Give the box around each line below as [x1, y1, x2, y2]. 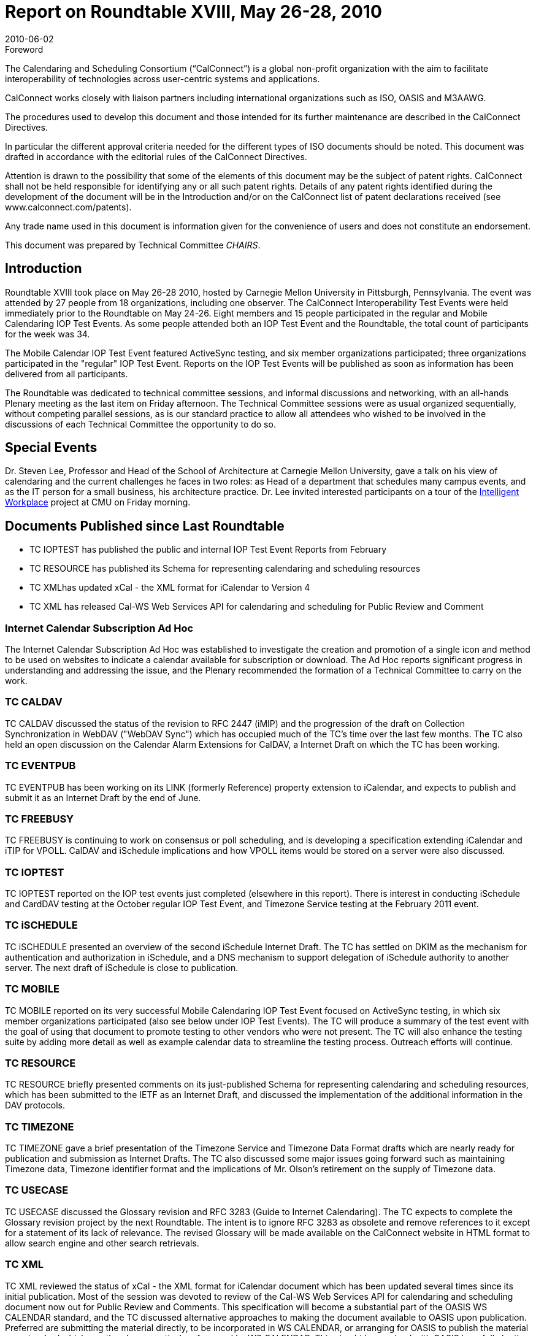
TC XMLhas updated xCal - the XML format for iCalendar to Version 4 [29, 582, 310, 593]
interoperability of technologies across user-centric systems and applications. [5, 73, 320, 84]
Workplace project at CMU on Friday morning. [5, 497, 191, 508]
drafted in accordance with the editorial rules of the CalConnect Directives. [5, 151, 307, 162]
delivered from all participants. [5, 368, 128, 379]
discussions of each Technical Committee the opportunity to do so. [5, 418, 276, 429]
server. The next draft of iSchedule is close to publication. [5, 962, 239, 973]
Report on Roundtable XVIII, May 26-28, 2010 [5, 1, 382, 22]
